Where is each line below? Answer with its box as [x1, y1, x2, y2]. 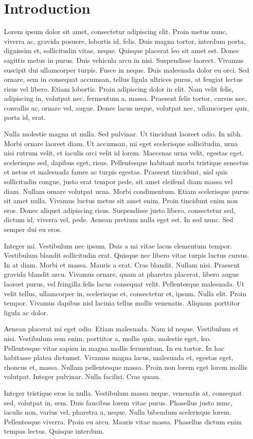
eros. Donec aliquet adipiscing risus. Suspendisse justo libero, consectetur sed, [4, 205, 235, 215]
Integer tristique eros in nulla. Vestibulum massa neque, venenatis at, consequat [4, 387, 242, 398]
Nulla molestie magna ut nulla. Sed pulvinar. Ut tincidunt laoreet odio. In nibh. [4, 129, 242, 139]
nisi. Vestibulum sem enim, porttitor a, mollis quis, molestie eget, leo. [4, 333, 211, 343]
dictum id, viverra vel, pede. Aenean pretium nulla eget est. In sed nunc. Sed [4, 214, 234, 225]
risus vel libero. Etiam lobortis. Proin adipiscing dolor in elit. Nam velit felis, [4, 83, 234, 94]
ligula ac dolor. [4, 307, 49, 317]
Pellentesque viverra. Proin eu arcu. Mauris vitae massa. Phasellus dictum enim [4, 416, 242, 426]
